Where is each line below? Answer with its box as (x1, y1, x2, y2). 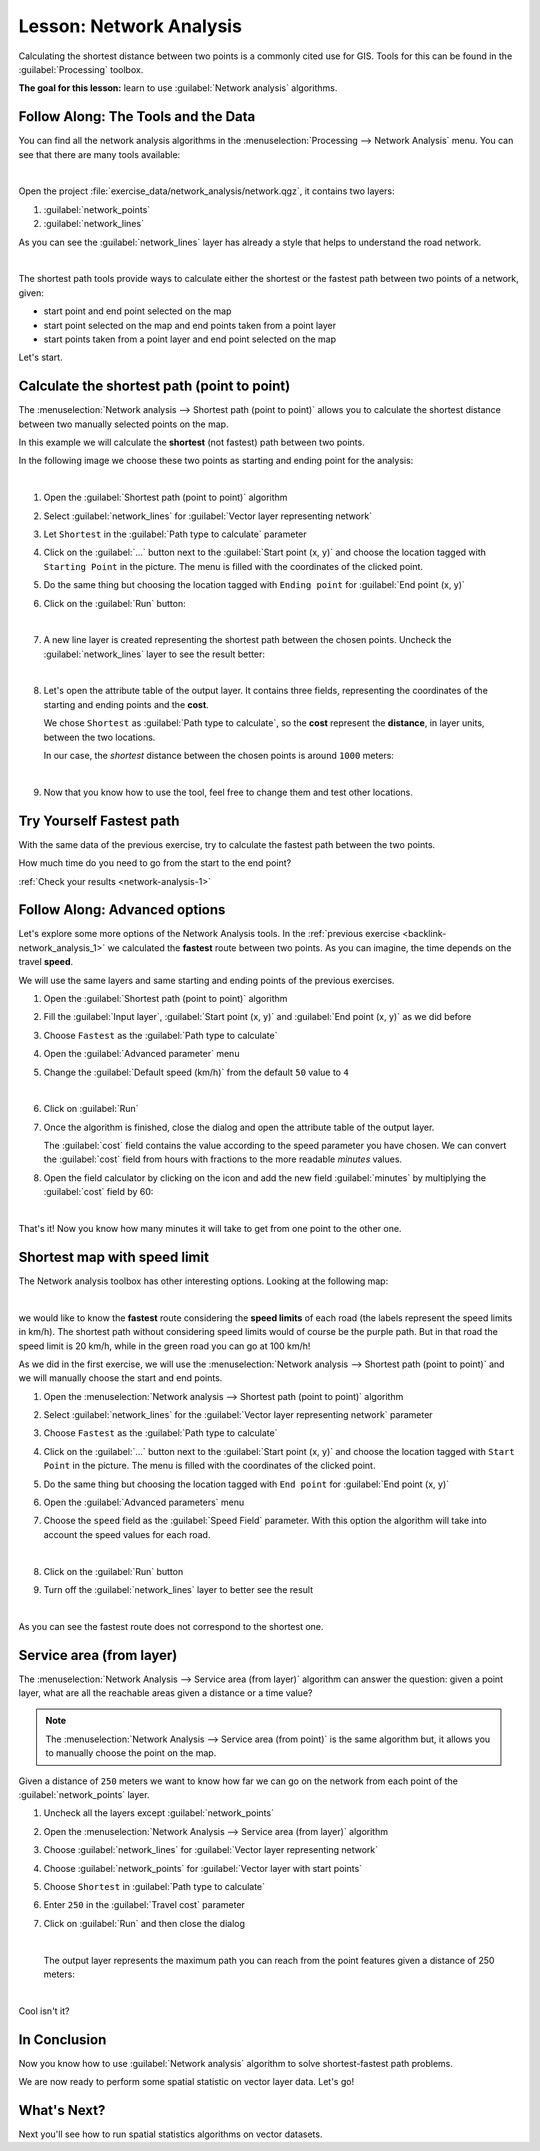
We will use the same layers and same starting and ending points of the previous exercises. (18, 974, 395, 986)
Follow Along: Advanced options (18, 901, 226, 919)
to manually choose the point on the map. (45, 1747, 217, 1759)
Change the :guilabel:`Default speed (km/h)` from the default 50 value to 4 (43, 1066, 349, 1078)
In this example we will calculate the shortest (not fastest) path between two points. (18, 436, 365, 448)
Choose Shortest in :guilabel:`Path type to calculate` (43, 1880, 265, 1892)
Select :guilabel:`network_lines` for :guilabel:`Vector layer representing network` (43, 510, 373, 522)
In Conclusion (18, 2031, 107, 2048)
